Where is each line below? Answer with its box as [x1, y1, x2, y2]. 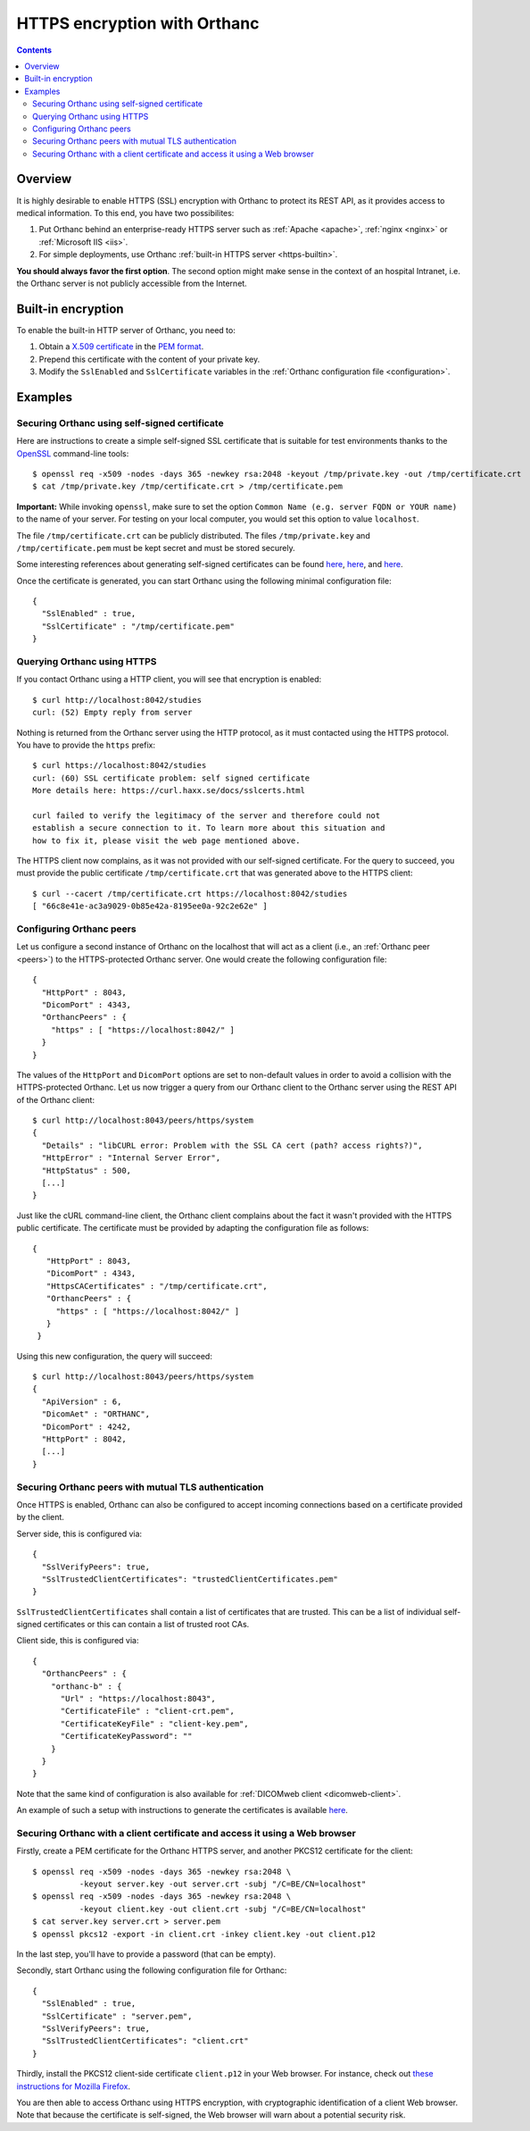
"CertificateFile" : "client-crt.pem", [60, 1706, 236, 1717]
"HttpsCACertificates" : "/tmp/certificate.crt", [46, 1281, 268, 1291]
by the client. [16, 1512, 64, 1523]
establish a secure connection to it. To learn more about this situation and [32, 823, 385, 833]
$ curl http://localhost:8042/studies [32, 695, 203, 705]
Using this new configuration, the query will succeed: [16, 1350, 213, 1361]
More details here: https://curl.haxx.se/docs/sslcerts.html [32, 786, 305, 796]
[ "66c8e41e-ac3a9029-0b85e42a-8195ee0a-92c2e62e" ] [32, 901, 268, 911]
